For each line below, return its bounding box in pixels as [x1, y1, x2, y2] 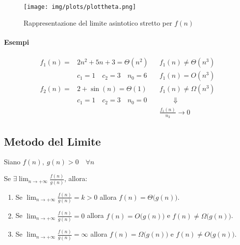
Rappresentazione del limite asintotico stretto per [24, 17, 172, 28]
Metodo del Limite [4, 133, 101, 149]
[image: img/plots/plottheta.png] [24, 3, 136, 10]
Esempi [4, 36, 29, 47]
